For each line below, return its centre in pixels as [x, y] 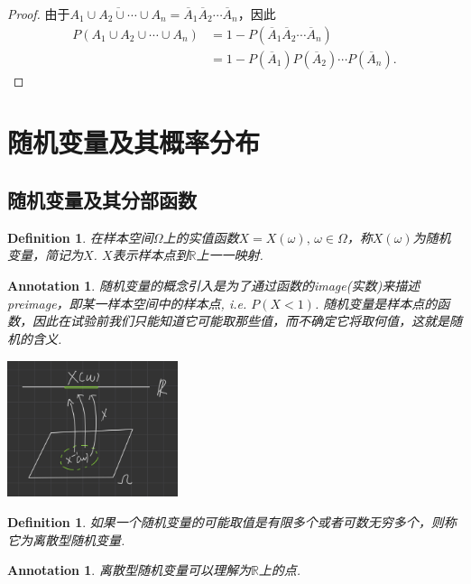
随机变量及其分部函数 [102, 200]
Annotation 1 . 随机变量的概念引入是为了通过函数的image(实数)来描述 [214, 286]
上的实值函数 [201, 237]
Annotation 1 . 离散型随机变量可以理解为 [129, 570]
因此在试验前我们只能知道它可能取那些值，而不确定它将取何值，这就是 [240, 321]
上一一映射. [230, 255]
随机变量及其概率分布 [134, 142]
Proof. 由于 [39, 14]
